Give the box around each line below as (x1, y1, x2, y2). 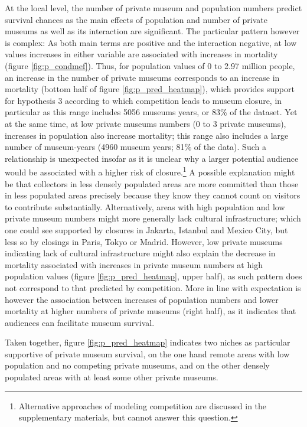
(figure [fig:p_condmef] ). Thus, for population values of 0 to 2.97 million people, (5, 59, 295, 71)
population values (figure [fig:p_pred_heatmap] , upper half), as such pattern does (5, 270, 302, 282)
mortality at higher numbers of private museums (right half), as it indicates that (5, 305, 296, 317)
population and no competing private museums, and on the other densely (5, 359, 270, 371)
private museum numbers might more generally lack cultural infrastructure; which (5, 212, 301, 224)
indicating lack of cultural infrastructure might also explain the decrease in (5, 247, 276, 259)
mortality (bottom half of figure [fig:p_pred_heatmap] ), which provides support (5, 83, 295, 95)
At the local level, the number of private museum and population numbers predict (5, 2, 302, 14)
